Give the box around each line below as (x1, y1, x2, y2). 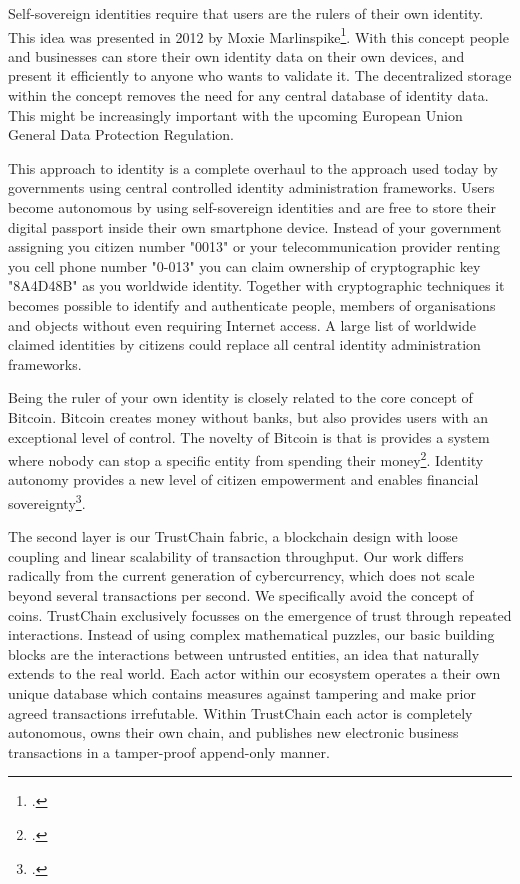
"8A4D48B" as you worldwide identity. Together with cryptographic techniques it (8, 275, 505, 296)
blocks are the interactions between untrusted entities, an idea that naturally (8, 643, 480, 664)
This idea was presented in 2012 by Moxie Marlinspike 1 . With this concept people (8, 23, 509, 47)
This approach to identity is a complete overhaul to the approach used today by (8, 157, 498, 178)
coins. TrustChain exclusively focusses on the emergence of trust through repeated (8, 604, 512, 625)
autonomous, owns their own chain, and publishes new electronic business (8, 722, 459, 743)
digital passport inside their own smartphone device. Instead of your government (8, 216, 502, 237)
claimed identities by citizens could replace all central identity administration (8, 334, 481, 355)
